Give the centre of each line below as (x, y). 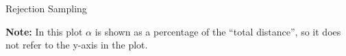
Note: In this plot (44, 31)
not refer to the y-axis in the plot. (77, 45)
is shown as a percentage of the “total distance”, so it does (218, 31)
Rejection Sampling (46, 8)
